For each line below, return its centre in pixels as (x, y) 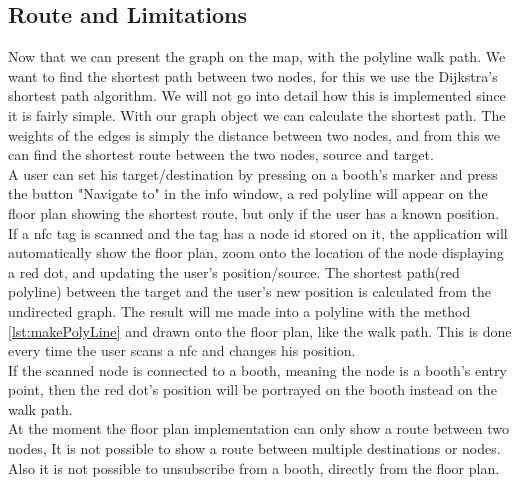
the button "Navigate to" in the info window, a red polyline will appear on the (248, 193)
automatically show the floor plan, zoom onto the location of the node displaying (256, 252)
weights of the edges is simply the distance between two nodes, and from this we (254, 134)
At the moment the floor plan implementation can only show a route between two (259, 428)
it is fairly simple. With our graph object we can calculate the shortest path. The (257, 114)
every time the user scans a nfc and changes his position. (182, 350)
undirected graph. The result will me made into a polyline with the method (239, 310)
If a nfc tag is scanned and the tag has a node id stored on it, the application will (258, 232)
